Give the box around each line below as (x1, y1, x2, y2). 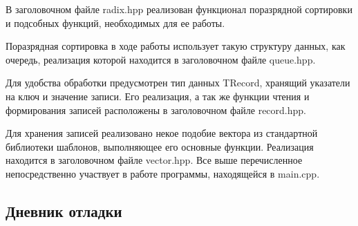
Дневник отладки (6, 200, 122, 221)
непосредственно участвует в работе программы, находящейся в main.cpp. (6, 166, 320, 180)
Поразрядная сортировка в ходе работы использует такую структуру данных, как (6, 39, 346, 53)
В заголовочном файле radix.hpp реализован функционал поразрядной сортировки (6, 2, 352, 16)
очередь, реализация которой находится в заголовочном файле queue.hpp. (6, 52, 316, 66)
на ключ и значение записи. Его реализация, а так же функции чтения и (6, 88, 310, 103)
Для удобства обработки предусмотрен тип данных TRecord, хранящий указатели (6, 75, 350, 90)
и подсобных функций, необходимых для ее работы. (6, 15, 225, 30)
